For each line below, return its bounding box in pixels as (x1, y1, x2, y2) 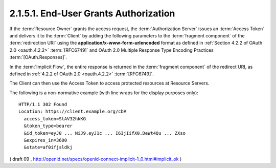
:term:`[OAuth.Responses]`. (9, 54, 67, 60)
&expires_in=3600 (24, 137, 67, 143)
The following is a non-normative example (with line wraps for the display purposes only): (9, 90, 199, 96)
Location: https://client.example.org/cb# (18, 109, 127, 115)
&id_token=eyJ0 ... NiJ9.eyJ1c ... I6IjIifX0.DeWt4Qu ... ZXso (24, 130, 186, 136)
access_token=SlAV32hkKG (24, 116, 86, 121)
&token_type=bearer (24, 123, 73, 129)
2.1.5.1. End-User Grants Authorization (9, 8, 175, 19)
